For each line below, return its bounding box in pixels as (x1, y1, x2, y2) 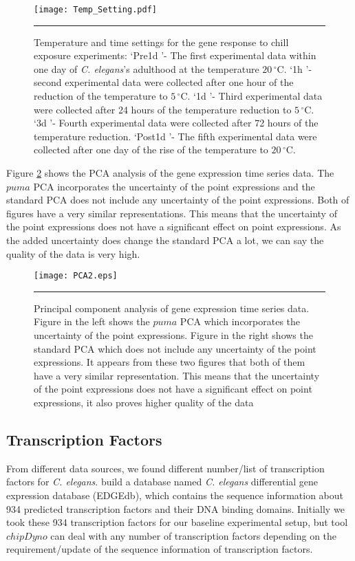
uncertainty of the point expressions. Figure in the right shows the (34, 328, 313, 342)
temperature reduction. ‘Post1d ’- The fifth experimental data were (34, 129, 317, 143)
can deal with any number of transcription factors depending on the (50, 528, 337, 542)
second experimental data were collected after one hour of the (34, 75, 294, 89)
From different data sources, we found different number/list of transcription (6, 461, 325, 475)
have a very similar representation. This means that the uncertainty (34, 368, 320, 382)
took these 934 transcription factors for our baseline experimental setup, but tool (6, 515, 348, 529)
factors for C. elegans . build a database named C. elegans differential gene (6, 474, 319, 489)
